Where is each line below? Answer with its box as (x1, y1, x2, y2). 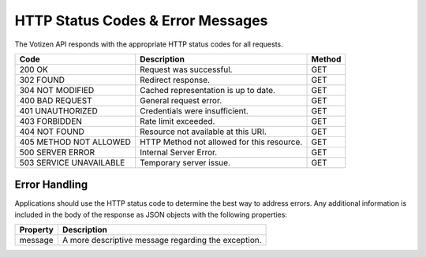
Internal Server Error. (139, 147, 218, 158)
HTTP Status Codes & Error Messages (14, 12, 268, 29)
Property (19, 225, 54, 236)
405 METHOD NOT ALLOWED (19, 136, 132, 147)
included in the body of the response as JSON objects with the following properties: (14, 210, 288, 219)
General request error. (139, 95, 222, 106)
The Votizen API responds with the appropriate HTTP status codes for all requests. (14, 39, 283, 49)
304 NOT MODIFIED (19, 84, 95, 95)
